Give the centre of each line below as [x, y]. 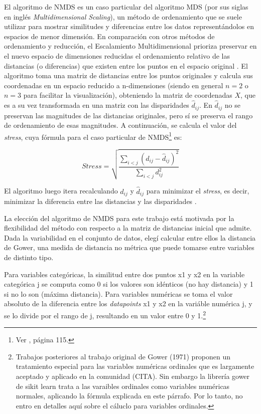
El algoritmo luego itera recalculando [61, 191]
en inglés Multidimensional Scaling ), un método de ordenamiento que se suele [123, 16]
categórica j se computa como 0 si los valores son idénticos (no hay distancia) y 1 [129, 284]
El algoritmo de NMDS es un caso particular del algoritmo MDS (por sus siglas [126, 7]
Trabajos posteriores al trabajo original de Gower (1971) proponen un [123, 356]
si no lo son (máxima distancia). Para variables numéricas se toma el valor [118, 293]
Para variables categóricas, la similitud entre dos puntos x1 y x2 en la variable [124, 274]
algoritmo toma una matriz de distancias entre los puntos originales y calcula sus [128, 75]
